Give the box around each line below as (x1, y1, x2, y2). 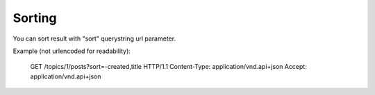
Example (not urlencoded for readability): (12, 47, 131, 55)
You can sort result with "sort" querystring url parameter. (12, 34, 176, 43)
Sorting (12, 10, 57, 25)
